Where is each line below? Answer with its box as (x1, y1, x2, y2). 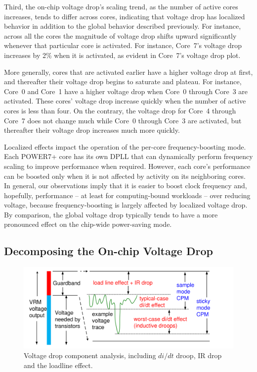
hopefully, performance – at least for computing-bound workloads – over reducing (4, 190, 251, 200)
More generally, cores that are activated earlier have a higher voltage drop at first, (4, 66, 253, 77)
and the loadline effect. (24, 360, 93, 370)
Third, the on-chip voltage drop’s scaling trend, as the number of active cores (4, 1, 238, 11)
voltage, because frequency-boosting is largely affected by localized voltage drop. (4, 200, 248, 210)
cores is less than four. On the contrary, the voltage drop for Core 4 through (4, 105, 236, 115)
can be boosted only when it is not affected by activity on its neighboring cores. (4, 170, 246, 181)
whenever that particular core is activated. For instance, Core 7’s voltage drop (4, 40, 242, 51)
